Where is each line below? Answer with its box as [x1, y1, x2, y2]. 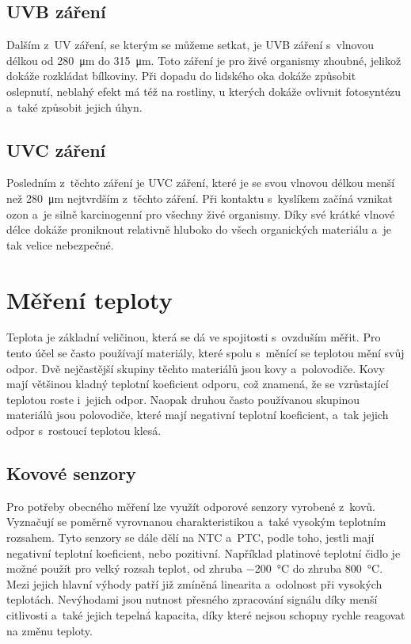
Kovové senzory [6, 461, 136, 486]
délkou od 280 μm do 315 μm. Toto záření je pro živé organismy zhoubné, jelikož [6, 51, 401, 68]
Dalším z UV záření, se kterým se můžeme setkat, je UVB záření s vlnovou [6, 36, 374, 53]
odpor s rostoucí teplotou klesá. [6, 422, 162, 439]
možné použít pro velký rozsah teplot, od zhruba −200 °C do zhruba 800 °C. [6, 560, 383, 577]
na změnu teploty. [6, 622, 93, 638]
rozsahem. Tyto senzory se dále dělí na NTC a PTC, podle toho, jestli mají [6, 529, 375, 546]
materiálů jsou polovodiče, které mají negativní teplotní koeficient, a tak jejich [6, 406, 389, 423]
